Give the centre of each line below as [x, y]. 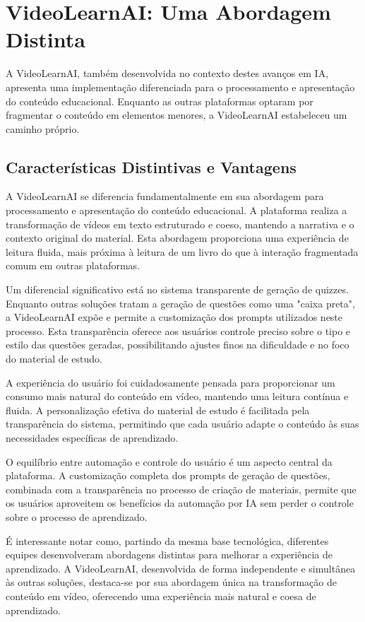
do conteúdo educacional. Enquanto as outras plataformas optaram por [160, 101]
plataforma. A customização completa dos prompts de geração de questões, [168, 475]
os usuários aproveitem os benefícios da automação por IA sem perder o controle [180, 503]
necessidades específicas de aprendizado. [92, 437]
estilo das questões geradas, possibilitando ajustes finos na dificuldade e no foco [178, 345]
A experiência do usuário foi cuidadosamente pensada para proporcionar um [170, 382]
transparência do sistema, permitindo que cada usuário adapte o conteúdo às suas [182, 424]
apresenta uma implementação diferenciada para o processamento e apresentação [180, 87]
